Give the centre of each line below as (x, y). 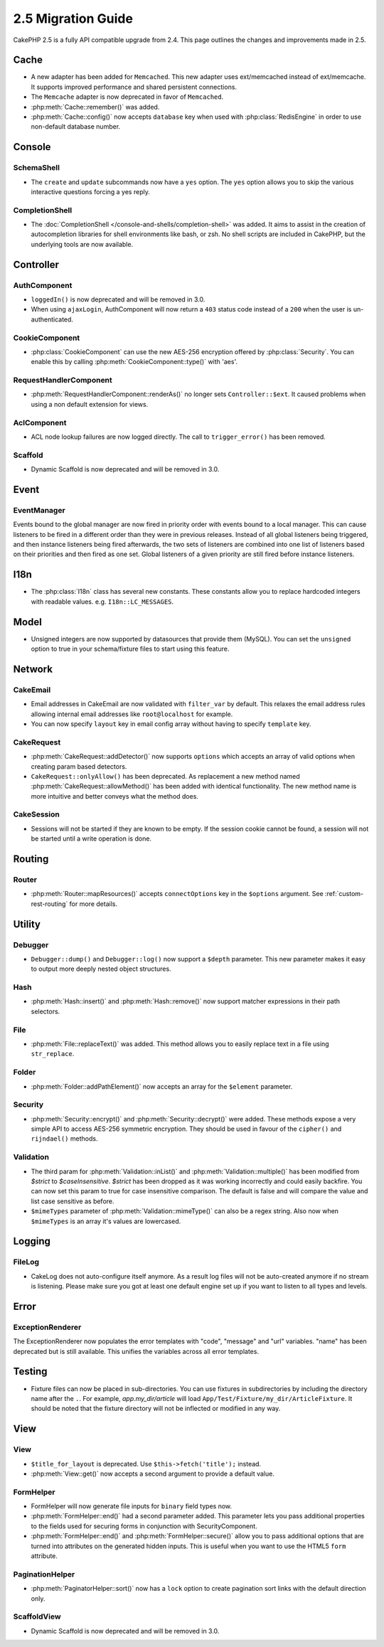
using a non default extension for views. (90, 404)
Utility (27, 924)
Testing (30, 1371)
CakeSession (36, 814)
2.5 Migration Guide (73, 18)
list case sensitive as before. (73, 1201)
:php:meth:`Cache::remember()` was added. (95, 107)
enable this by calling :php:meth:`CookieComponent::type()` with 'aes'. (134, 362)
